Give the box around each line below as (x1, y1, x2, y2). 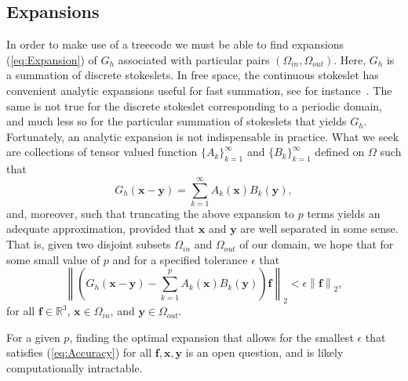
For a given (6, 328, 60, 345)
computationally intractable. (6, 359, 143, 376)
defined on (315, 143, 365, 160)
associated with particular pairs (118, 51, 270, 67)
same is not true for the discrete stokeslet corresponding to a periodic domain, (6, 97, 383, 114)
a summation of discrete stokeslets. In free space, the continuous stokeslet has (6, 67, 379, 83)
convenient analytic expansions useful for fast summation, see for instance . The (6, 82, 392, 98)
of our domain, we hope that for (239, 236, 394, 252)
